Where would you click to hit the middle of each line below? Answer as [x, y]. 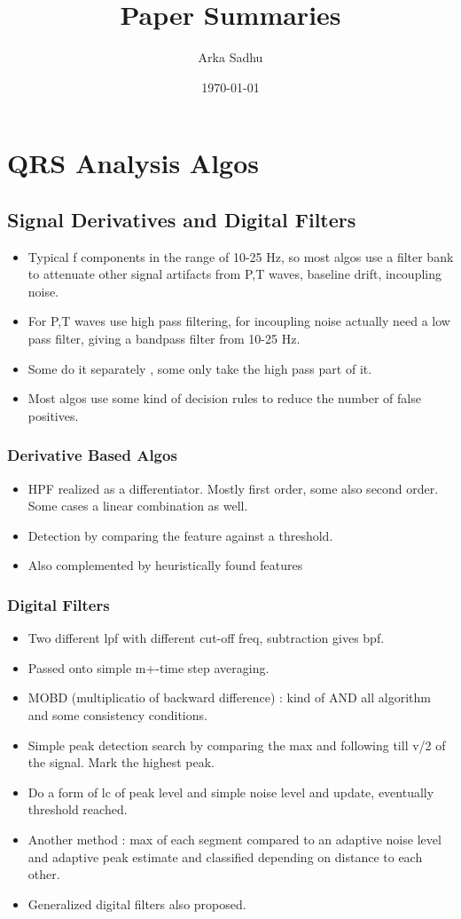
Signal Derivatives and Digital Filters [182, 219]
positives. [53, 415]
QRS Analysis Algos [133, 163]
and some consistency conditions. [117, 715]
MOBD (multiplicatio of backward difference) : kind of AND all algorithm [229, 697]
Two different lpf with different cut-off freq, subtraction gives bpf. [206, 638]
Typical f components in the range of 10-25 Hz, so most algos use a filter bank [241, 256]
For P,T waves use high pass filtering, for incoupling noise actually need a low [239, 321]
